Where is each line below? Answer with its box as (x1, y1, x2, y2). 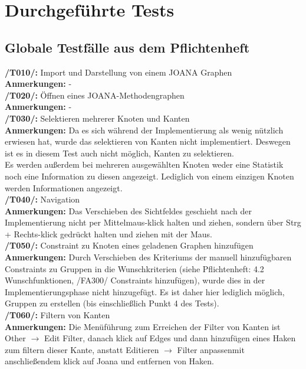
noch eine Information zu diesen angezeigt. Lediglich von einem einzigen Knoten (5, 169, 294, 182)
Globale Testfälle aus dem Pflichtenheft (5, 38, 250, 56)
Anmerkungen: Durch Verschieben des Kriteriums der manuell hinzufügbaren (5, 251, 292, 263)
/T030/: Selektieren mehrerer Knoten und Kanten (5, 112, 190, 124)
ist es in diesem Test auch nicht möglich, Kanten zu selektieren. (5, 146, 234, 159)
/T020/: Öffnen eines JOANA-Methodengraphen (5, 89, 185, 101)
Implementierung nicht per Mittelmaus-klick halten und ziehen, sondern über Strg (5, 216, 301, 228)
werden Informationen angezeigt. (5, 181, 123, 194)
